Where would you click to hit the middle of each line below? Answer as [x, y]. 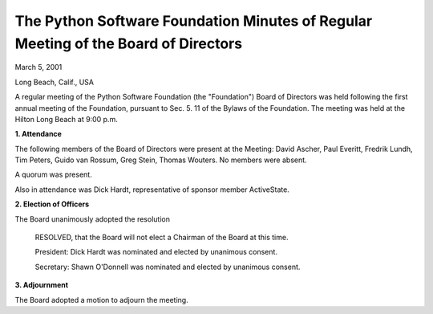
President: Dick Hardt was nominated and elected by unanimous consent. [156, 252]
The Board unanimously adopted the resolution [92, 219]
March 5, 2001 [38, 67]
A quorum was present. [53, 175]
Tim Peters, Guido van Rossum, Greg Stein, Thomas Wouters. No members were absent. [161, 160]
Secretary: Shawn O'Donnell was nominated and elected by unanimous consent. [168, 267]
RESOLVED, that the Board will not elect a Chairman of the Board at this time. [162, 238]
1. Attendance [38, 134]
